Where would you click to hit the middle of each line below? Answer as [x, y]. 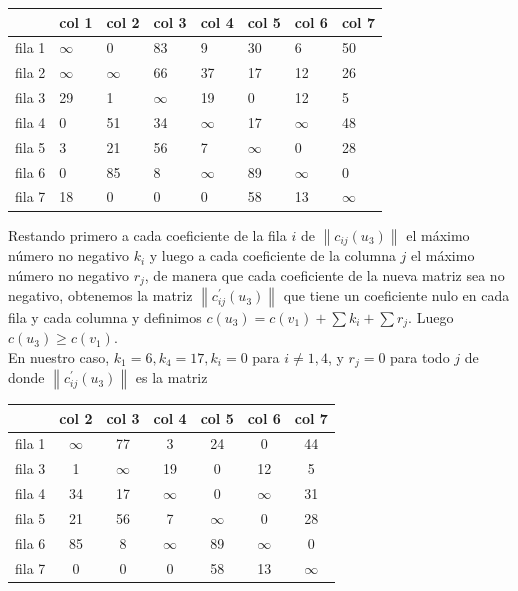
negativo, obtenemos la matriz [100, 295]
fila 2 [30, 72]
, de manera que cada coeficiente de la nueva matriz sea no [324, 274]
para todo [420, 357]
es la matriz [171, 377]
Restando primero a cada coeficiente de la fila [147, 234]
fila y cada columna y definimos [105, 316]
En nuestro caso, [59, 357]
